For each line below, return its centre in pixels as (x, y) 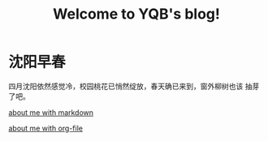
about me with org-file (46, 128)
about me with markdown (51, 112)
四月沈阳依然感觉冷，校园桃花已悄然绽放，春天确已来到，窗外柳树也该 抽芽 (134, 86)
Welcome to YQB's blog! (136, 14)
